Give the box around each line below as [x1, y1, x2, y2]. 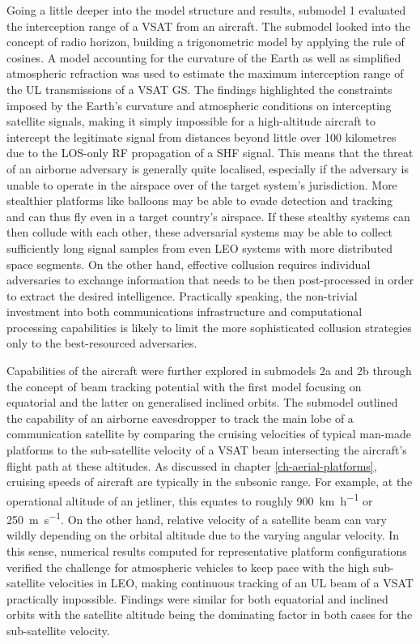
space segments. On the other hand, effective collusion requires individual [6, 255, 371, 272]
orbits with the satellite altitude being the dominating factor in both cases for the [6, 606, 413, 623]
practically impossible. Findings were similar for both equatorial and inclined [6, 590, 388, 607]
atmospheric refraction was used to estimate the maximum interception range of [6, 65, 404, 82]
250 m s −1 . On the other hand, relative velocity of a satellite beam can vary [6, 509, 387, 527]
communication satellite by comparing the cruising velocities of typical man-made [6, 425, 412, 442]
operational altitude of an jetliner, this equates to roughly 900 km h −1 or [6, 489, 373, 509]
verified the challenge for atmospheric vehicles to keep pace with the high [6, 558, 370, 575]
